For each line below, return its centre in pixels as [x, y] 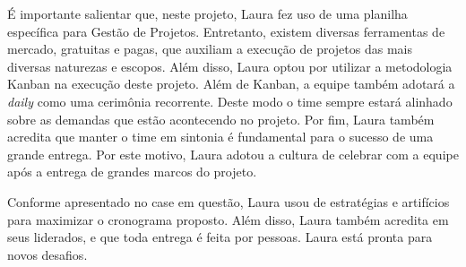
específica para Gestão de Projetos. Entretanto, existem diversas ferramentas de [226, 31]
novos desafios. [47, 254]
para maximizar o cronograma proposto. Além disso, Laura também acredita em [228, 219]
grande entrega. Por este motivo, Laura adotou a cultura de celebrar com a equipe [233, 154]
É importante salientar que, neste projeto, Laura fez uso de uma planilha [207, 13]
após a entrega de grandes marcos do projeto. [132, 172]
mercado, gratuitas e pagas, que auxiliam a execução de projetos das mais [210, 49]
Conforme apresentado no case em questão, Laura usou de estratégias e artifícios [229, 201]
